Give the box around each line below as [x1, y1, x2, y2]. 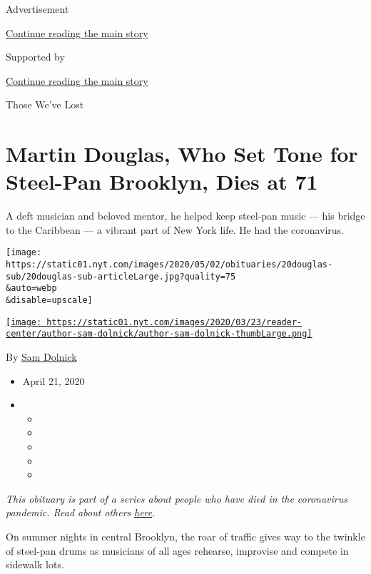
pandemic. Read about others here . [6, 505, 156, 520]
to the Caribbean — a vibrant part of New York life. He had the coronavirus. [6, 222, 345, 237]
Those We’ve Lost [6, 97, 84, 112]
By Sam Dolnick [6, 349, 77, 364]
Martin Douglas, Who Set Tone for [6, 139, 358, 168]
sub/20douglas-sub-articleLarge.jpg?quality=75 [6, 271, 236, 282]
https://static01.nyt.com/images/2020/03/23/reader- [46, 317, 303, 327]
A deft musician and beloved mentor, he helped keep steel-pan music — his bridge [6, 208, 365, 223]
